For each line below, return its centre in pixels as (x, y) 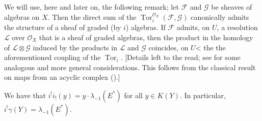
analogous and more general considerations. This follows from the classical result (130, 67)
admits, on (193, 27)
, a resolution (237, 27)
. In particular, (203, 95)
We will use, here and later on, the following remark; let (91, 7)
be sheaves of (232, 7)
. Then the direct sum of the (92, 17)
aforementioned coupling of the (53, 57)
